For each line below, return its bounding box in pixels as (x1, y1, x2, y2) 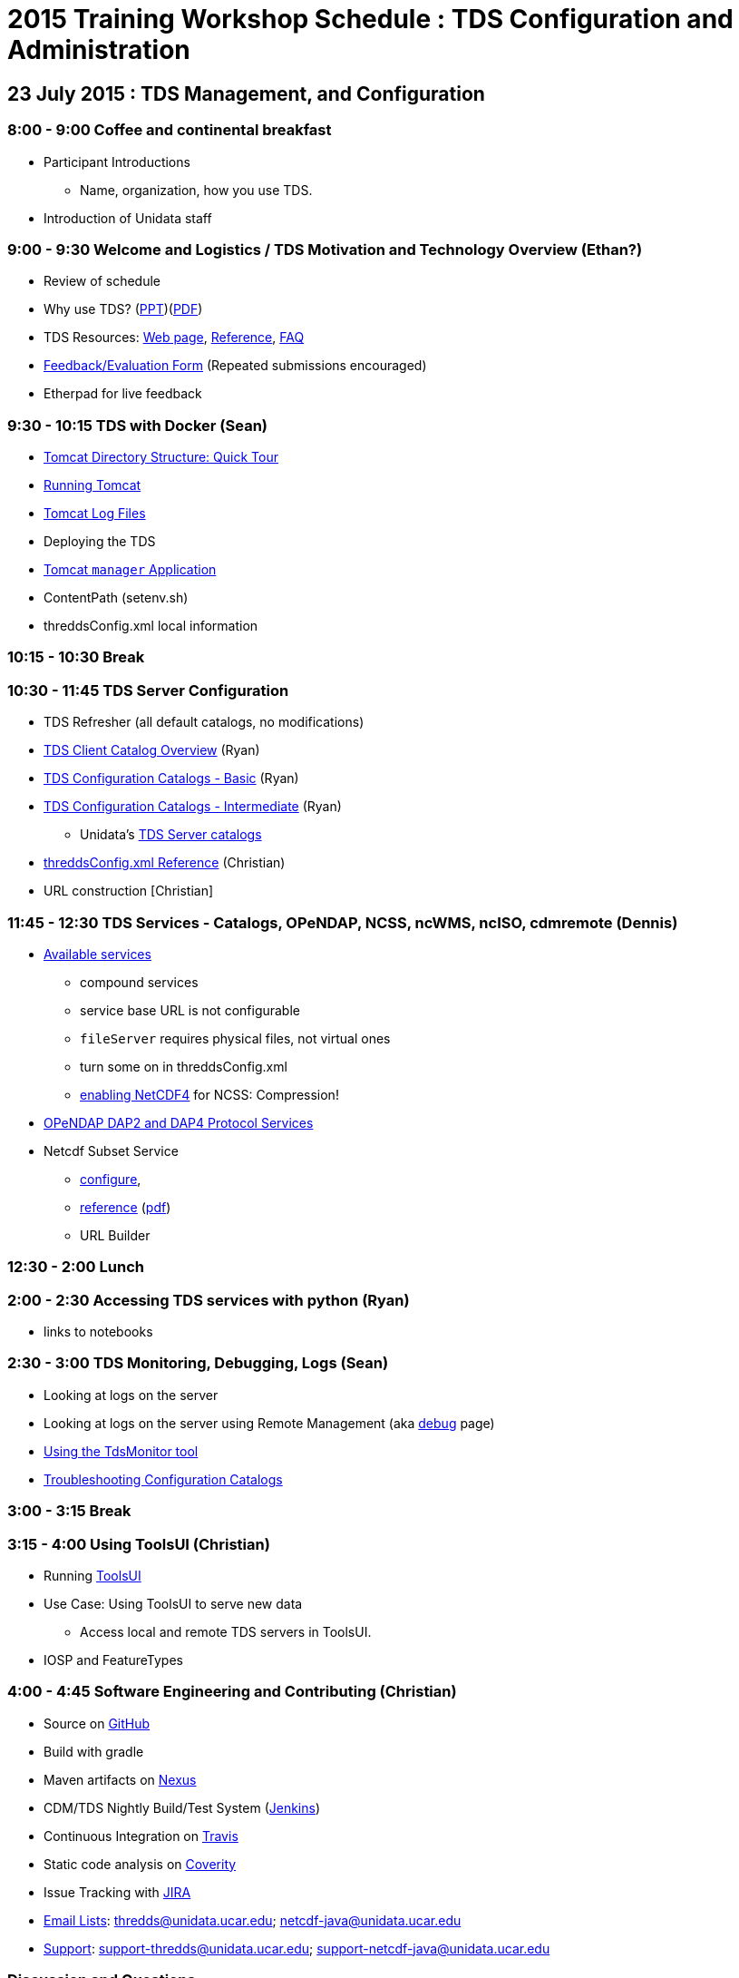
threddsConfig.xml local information (44, 618, 258, 634)
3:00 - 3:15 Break (7, 1502, 131, 1521)
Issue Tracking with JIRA (44, 1884, 191, 1900)
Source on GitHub (44, 1715, 151, 1731)
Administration (7, 34, 190, 65)
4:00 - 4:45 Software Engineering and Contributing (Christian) (7, 1682, 457, 1701)
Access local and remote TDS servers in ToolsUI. (80, 1623, 372, 1640)
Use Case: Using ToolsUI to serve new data (44, 1595, 303, 1611)
